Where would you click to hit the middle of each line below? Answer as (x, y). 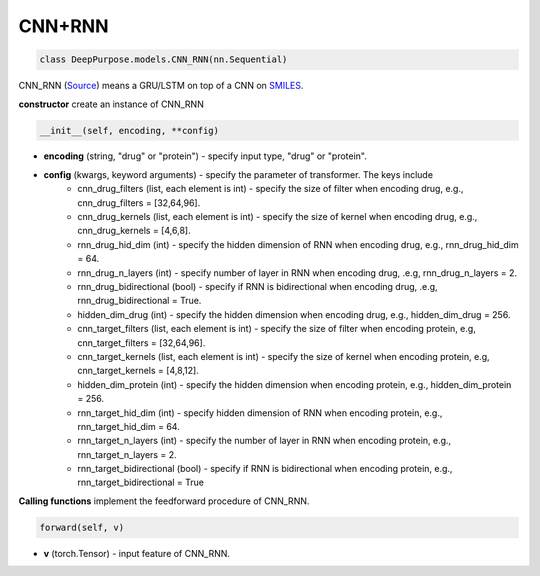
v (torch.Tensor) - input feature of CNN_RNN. (136, 553)
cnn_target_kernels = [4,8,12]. (138, 371)
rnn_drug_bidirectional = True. (139, 301)
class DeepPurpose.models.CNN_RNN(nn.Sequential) (163, 59)
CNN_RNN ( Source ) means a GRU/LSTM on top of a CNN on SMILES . (161, 86)
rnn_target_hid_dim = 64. (128, 426)
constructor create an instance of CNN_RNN (111, 104)
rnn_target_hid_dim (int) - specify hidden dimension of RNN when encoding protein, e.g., (260, 412)
